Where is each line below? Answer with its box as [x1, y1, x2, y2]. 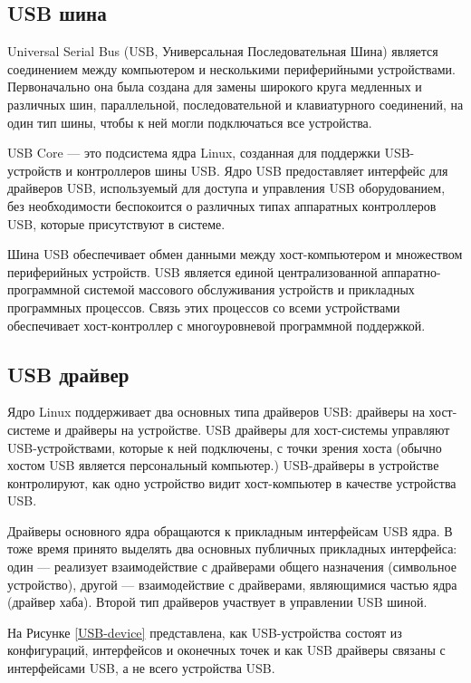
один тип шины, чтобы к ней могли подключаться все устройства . [7, 112, 372, 131]
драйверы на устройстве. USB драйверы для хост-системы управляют [65, 419, 450, 438]
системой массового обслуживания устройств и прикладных [83, 280, 415, 299]
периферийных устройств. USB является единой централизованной [7, 262, 378, 281]
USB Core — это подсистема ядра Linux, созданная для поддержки [7, 143, 380, 162]
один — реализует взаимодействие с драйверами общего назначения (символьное [7, 557, 457, 576]
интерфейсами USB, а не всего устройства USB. [7, 659, 275, 678]
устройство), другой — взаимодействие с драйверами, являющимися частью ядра [7, 574, 457, 593]
